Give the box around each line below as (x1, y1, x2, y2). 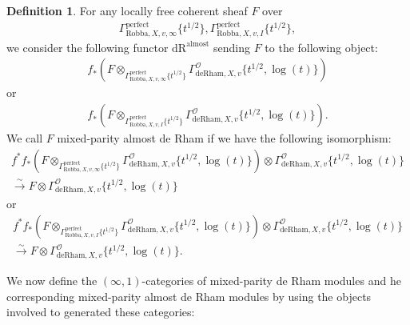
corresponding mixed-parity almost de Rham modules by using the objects (6, 287, 372, 304)
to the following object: (265, 38, 378, 55)
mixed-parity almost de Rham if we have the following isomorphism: (57, 130, 392, 146)
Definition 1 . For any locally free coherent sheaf (6, 2, 248, 18)
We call (6, 130, 43, 146)
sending (213, 38, 250, 55)
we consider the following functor (6, 38, 169, 55)
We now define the (6, 271, 98, 288)
